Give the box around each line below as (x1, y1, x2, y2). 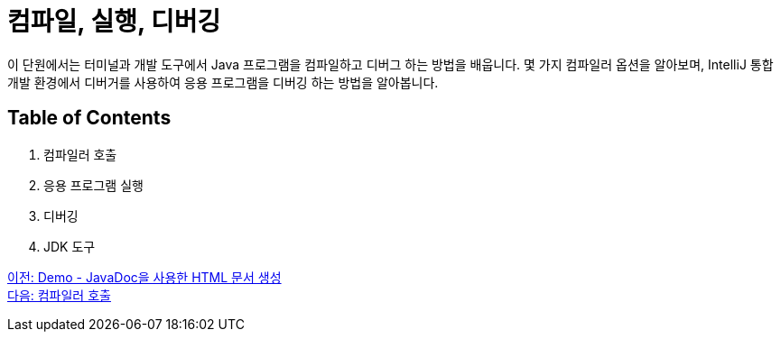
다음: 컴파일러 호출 (7, 287, 111, 303)
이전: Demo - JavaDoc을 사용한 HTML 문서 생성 (7, 269, 282, 285)
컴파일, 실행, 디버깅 (7, 6, 221, 37)
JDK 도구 (43, 238, 96, 254)
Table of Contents (7, 106, 172, 130)
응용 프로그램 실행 (43, 177, 144, 193)
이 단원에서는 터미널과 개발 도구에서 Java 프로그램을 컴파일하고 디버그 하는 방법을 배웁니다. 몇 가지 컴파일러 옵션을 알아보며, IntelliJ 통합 (7, 56, 774, 72)
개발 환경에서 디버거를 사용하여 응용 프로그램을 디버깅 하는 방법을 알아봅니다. (7, 74, 439, 90)
